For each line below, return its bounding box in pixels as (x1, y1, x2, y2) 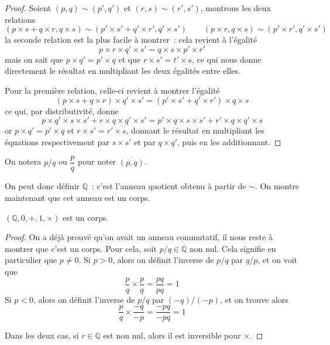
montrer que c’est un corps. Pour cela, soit (5, 242, 157, 254)
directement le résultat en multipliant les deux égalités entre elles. (5, 64, 240, 77)
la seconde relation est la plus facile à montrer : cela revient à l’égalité (5, 33, 257, 46)
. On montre (255, 180, 300, 192)
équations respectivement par (5, 135, 109, 148)
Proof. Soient (5, 2, 51, 13)
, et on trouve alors (219, 293, 288, 305)
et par (134, 135, 156, 148)
